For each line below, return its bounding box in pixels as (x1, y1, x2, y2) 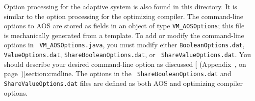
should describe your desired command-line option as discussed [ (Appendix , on (4, 59, 246, 69)
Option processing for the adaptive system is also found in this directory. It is (4, 1, 237, 11)
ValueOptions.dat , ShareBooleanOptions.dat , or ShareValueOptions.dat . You (4, 49, 251, 60)
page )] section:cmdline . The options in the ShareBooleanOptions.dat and (4, 68, 231, 79)
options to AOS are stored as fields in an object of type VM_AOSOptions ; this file (4, 20, 245, 31)
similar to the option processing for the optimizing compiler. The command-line (4, 11, 244, 21)
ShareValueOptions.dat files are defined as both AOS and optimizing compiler (4, 78, 243, 88)
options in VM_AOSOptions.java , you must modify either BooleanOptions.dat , (4, 40, 245, 50)
